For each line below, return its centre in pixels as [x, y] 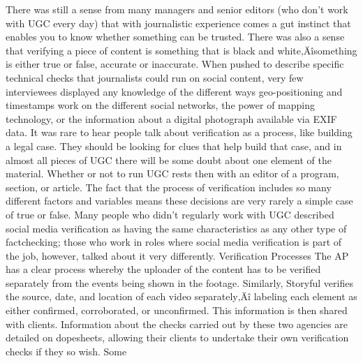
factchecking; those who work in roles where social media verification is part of [174, 242]
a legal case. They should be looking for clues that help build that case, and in [174, 146]
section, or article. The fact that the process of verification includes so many [169, 187]
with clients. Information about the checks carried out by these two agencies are [177, 324]
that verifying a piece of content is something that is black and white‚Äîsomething [181, 50]
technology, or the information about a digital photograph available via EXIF [171, 118]
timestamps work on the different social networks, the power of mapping [160, 105]
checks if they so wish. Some [66, 351]
